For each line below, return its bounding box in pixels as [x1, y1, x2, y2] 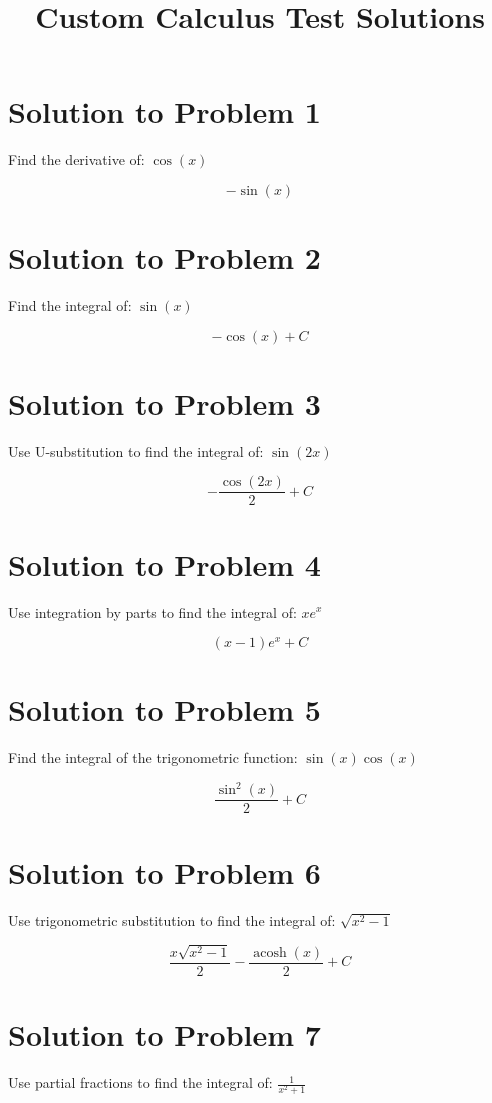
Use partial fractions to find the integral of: [8, 1072, 273, 1093]
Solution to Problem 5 [8, 689, 321, 730]
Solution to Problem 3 [8, 382, 321, 423]
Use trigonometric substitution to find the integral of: [8, 909, 336, 930]
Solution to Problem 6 [8, 851, 321, 892]
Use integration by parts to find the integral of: [8, 601, 297, 622]
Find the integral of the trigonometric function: [8, 747, 298, 768]
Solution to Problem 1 [8, 91, 321, 132]
